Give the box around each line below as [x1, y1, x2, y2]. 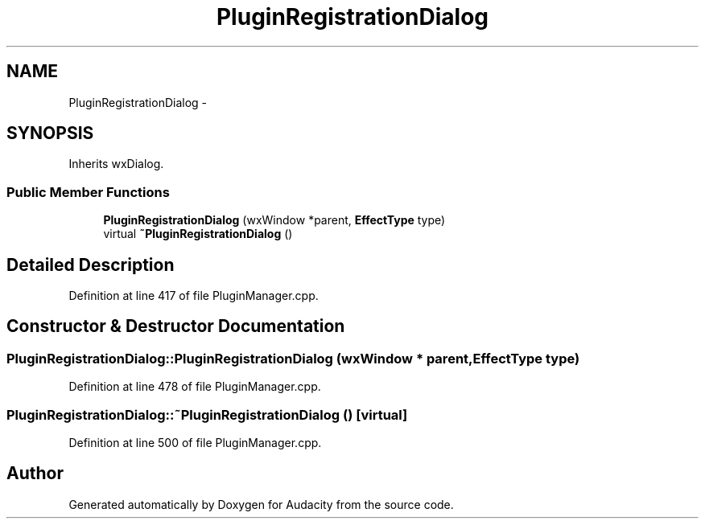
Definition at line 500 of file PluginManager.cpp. [68, 436, 322, 449]
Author [6, 463, 64, 484]
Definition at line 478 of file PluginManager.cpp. [68, 379, 321, 394]
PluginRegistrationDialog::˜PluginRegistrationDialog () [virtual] [6, 406, 408, 423]
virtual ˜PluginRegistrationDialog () [103, 227, 293, 241]
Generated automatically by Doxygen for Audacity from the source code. [68, 497, 454, 511]
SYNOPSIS [6, 123, 94, 144]
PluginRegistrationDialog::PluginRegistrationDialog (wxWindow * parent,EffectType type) [6, 350, 580, 367]
